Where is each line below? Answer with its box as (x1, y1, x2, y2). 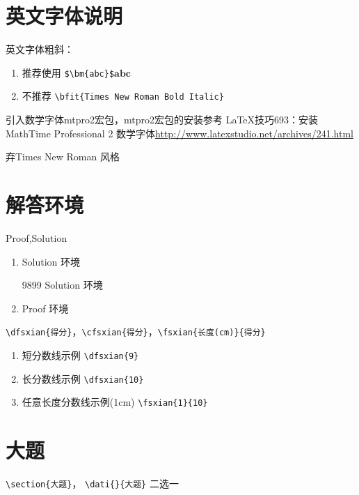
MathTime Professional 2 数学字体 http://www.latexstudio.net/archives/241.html (6, 125, 353, 140)
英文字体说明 (6, 1, 123, 30)
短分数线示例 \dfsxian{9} (22, 347, 139, 362)
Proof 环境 (22, 300, 69, 315)
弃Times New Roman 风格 (6, 149, 120, 164)
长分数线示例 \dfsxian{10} (22, 371, 144, 386)
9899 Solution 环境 (22, 277, 103, 292)
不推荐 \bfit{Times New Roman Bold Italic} (22, 89, 224, 103)
